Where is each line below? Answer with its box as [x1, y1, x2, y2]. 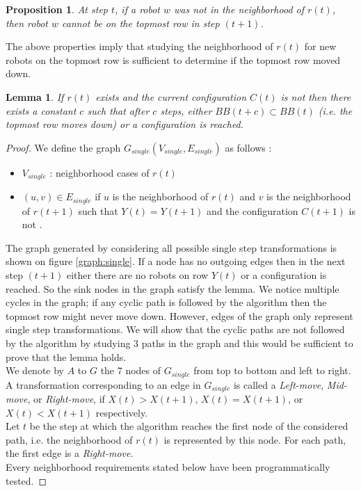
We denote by [6, 363, 64, 378]
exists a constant [6, 103, 77, 118]
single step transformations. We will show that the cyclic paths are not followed [6, 322, 345, 337]
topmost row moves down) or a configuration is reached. [6, 117, 244, 131]
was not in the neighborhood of [174, 2, 305, 16]
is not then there [280, 89, 351, 104]
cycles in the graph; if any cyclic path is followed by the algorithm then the [6, 295, 327, 309]
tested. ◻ [6, 473, 47, 488]
